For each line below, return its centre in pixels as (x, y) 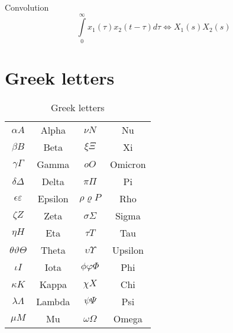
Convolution (27, 7)
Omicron (128, 164)
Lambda (53, 301)
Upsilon (128, 250)
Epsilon (53, 198)
